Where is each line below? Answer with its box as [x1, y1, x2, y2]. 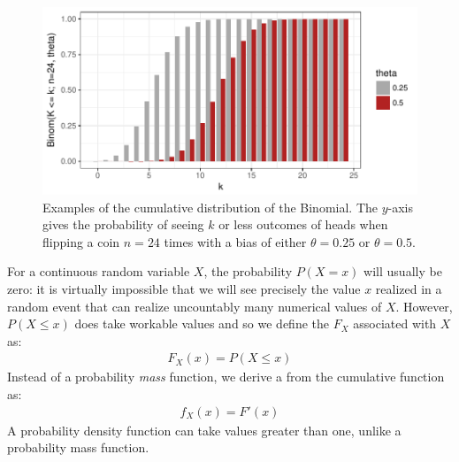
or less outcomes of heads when [218, 215, 388, 234]
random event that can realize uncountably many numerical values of [7, 296, 382, 315]
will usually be [363, 262, 442, 281]
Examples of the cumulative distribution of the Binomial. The [42, 197, 378, 216]
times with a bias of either [164, 232, 307, 250]
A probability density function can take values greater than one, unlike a [7, 420, 402, 439]
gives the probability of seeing [42, 215, 204, 234]
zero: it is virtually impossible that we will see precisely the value [7, 279, 361, 297]
